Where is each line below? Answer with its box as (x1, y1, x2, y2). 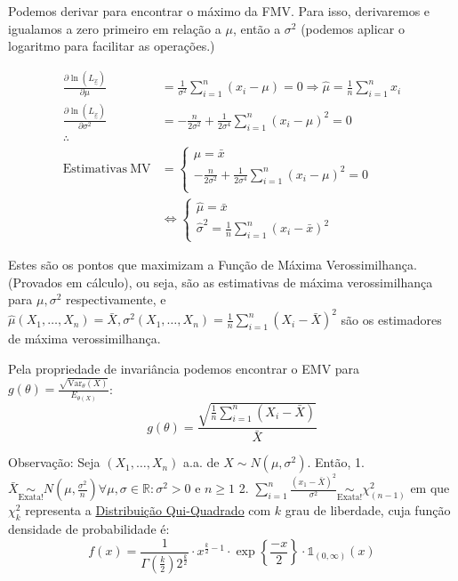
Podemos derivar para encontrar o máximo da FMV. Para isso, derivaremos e (8, 2, 430, 20)
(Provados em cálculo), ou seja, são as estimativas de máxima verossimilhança (8, 272, 433, 291)
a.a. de (183, 453, 220, 472)
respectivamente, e (65, 290, 166, 309)
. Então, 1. (307, 453, 365, 472)
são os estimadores (341, 310, 442, 328)
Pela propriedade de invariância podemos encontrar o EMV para (8, 359, 360, 377)
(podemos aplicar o (301, 19, 405, 37)
